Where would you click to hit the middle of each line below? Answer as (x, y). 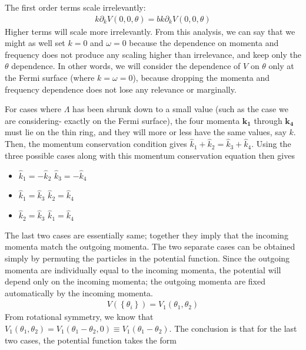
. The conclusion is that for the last (233, 328)
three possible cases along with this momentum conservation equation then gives (150, 155)
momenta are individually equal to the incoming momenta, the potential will (143, 269)
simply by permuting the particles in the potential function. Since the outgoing (147, 258)
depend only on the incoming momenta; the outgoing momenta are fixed (135, 281)
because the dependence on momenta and (204, 43)
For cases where (33, 109)
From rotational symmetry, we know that (79, 317)
